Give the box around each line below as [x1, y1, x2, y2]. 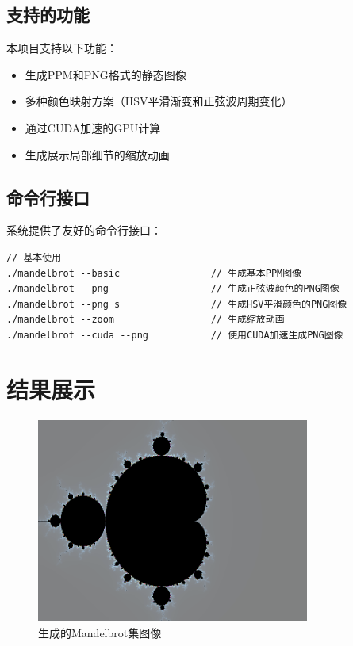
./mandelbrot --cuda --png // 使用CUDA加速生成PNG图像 [6, 329, 343, 341]
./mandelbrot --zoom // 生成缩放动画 [6, 314, 285, 326]
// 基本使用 [6, 251, 62, 263]
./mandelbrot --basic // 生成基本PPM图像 [6, 267, 302, 279]
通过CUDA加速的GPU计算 [25, 119, 161, 136]
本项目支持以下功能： [6, 40, 117, 56]
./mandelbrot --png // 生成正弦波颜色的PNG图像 [6, 283, 340, 295]
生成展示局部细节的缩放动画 [25, 146, 170, 162]
